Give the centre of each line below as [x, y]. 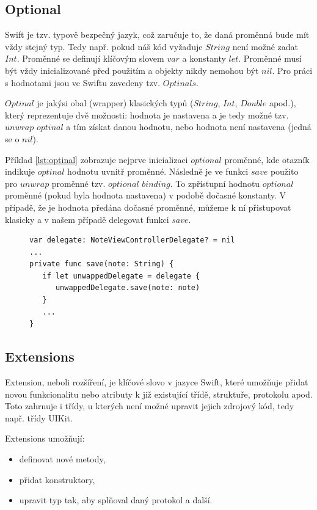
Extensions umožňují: [45, 438]
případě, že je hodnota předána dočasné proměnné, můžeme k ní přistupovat [148, 207]
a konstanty [204, 58]
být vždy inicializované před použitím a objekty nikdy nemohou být [132, 70]
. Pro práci [292, 70]
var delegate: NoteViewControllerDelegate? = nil [132, 240]
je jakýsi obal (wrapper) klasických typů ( [115, 103]
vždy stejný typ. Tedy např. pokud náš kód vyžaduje [104, 46]
